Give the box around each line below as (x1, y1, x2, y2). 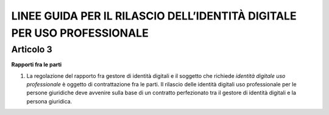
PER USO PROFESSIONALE (11, 26, 149, 40)
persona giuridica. (26, 97, 73, 105)
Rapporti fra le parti (11, 61, 62, 68)
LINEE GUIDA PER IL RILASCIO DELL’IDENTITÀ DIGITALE (11, 9, 297, 23)
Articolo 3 (11, 44, 53, 55)
